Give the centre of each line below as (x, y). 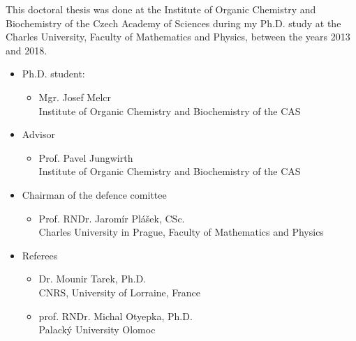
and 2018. (27, 50)
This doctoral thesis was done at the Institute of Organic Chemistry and (161, 9)
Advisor (38, 134)
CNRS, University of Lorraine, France (120, 292)
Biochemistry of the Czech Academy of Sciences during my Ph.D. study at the (173, 23)
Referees (40, 255)
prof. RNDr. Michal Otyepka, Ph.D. (116, 316)
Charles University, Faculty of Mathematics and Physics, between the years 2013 (178, 37)
